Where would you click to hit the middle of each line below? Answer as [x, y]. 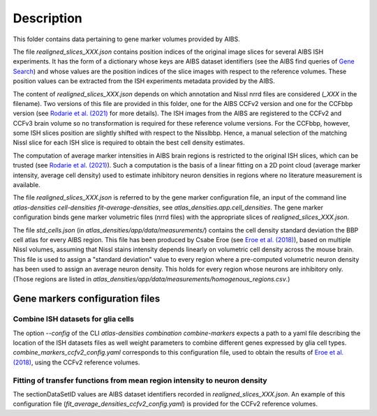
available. [27, 185]
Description [48, 18]
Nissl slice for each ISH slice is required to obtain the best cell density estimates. [129, 142]
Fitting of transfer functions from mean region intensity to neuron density [140, 380]
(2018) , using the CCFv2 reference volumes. [76, 362]
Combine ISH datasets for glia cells [73, 319]
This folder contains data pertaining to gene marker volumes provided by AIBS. [126, 39]
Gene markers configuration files [87, 299]
